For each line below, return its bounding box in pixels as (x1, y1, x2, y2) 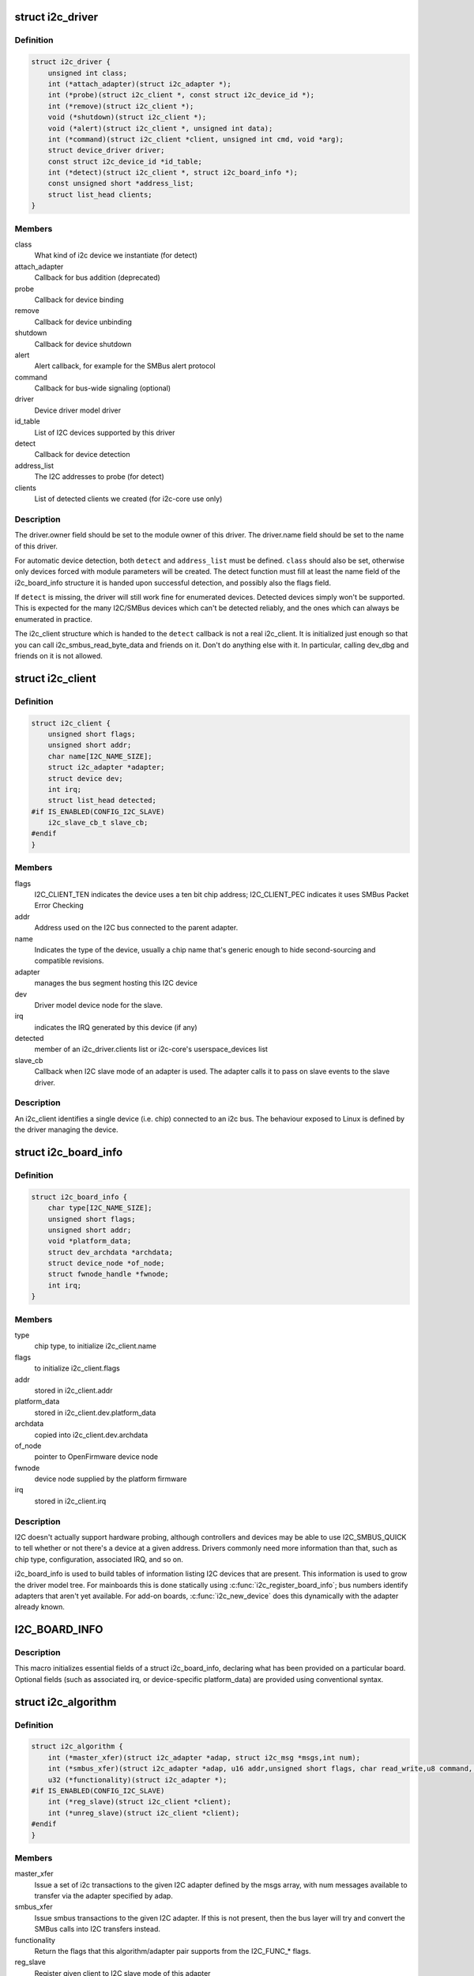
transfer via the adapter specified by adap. (34, 1891, 173, 1901)
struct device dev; (47, 774, 124, 782)
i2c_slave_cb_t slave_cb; (47, 818, 149, 828)
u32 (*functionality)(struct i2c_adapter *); (47, 1775, 228, 1784)
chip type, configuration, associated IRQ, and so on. (14, 1554, 183, 1564)
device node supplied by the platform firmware (34, 1474, 187, 1484)
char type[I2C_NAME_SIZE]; (47, 1204, 153, 1212)
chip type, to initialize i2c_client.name (34, 1341, 157, 1351)
